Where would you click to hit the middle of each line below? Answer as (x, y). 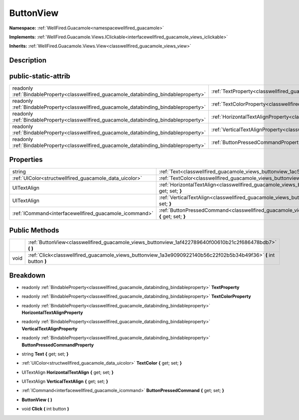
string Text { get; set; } (45, 354)
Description (28, 61)
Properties (26, 159)
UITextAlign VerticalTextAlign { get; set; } (65, 382)
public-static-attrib (40, 76)
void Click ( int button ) (45, 409)
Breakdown (27, 275)
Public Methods (34, 230)
